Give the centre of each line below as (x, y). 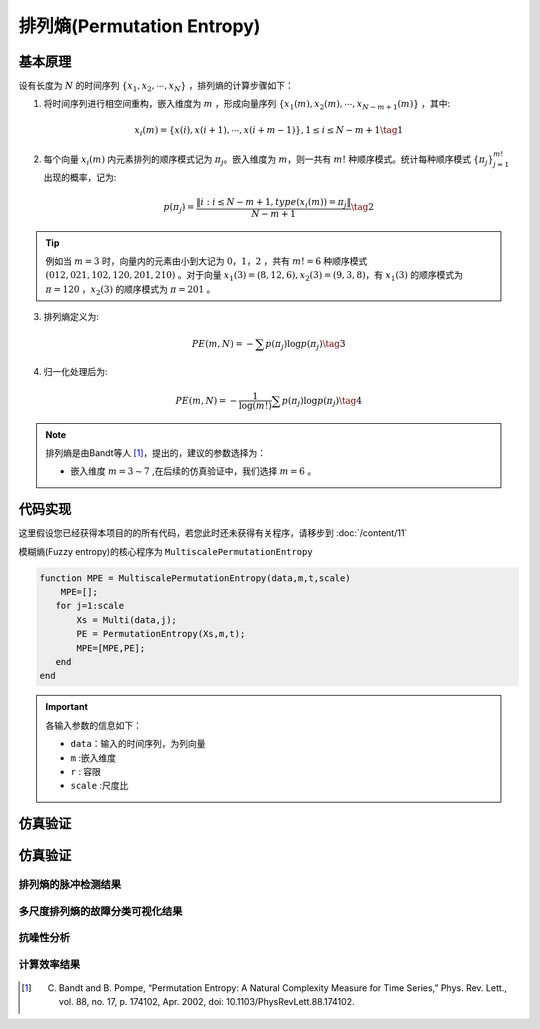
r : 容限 (86, 771)
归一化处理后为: (76, 371)
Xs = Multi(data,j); (126, 619)
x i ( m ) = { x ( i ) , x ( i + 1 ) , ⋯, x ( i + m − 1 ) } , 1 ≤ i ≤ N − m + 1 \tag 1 (269, 131)
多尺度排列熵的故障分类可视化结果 (100, 911)
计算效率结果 (49, 964)
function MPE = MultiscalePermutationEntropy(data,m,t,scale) (195, 578)
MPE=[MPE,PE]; (111, 648)
